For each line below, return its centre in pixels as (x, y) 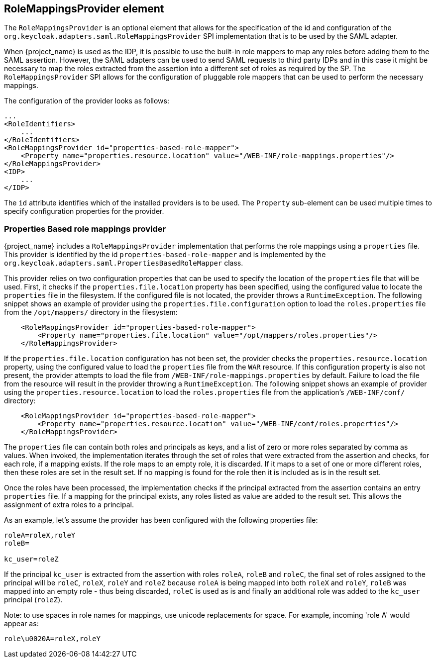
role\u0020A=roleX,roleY (52, 639)
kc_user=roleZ (31, 559)
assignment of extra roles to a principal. (69, 505)
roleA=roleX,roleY (40, 535)
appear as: (21, 624)
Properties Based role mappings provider (85, 229)
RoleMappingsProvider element (84, 9)
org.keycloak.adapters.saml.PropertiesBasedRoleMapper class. (124, 263)
